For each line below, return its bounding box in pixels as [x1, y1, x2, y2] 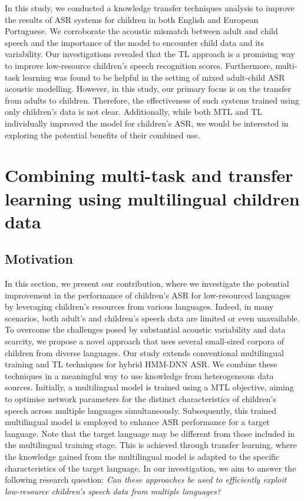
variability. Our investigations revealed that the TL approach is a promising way [5, 48, 295, 60]
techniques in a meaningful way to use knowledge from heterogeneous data [5, 369, 274, 381]
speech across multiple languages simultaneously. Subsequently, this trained [5, 404, 277, 416]
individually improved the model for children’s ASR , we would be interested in [5, 117, 289, 129]
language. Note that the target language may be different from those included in [5, 427, 295, 439]
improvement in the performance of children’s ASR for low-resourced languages [5, 288, 290, 301]
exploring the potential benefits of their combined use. [5, 128, 200, 141]
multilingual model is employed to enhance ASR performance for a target [5, 416, 270, 428]
